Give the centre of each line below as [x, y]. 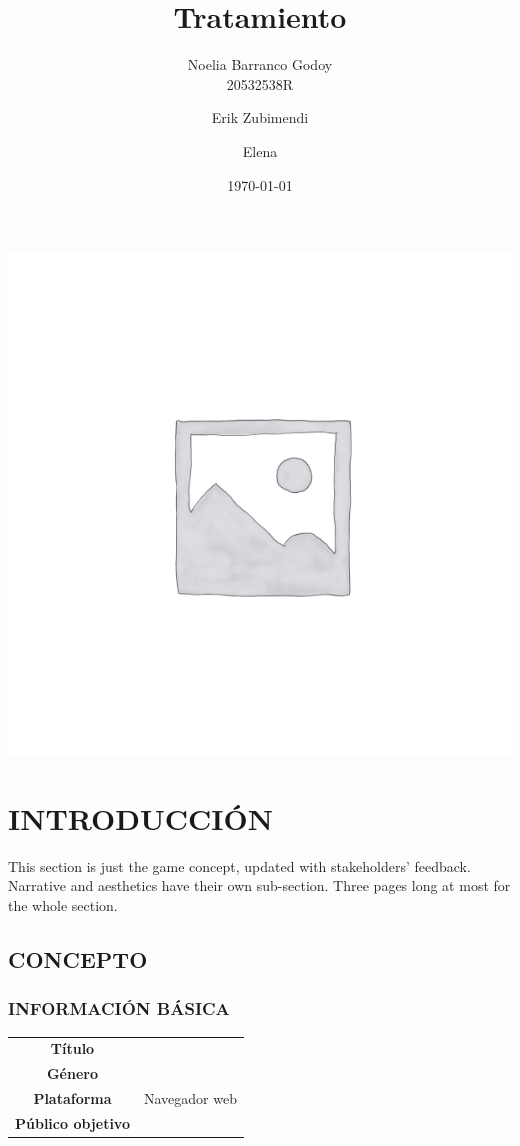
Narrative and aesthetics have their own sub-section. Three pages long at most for [259, 885]
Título [72, 1048]
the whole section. [63, 905]
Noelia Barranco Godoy [260, 64]
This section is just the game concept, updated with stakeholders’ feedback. [239, 865]
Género [72, 1073]
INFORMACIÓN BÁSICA [119, 1008]
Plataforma [72, 1098]
